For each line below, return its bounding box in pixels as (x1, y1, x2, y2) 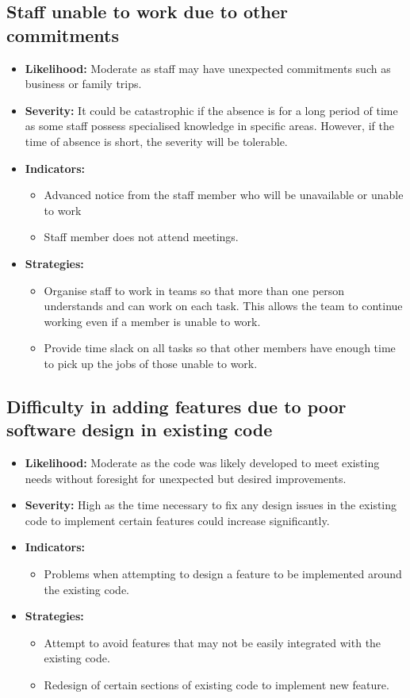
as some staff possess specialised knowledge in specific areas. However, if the (25, 117, 394, 134)
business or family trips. (25, 75, 142, 92)
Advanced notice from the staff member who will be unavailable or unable (44, 186, 404, 203)
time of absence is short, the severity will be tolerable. (25, 132, 288, 149)
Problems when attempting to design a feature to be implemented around (44, 566, 402, 582)
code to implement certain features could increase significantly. (25, 512, 330, 528)
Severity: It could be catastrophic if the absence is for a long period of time (25, 102, 398, 118)
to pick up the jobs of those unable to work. (44, 355, 258, 371)
